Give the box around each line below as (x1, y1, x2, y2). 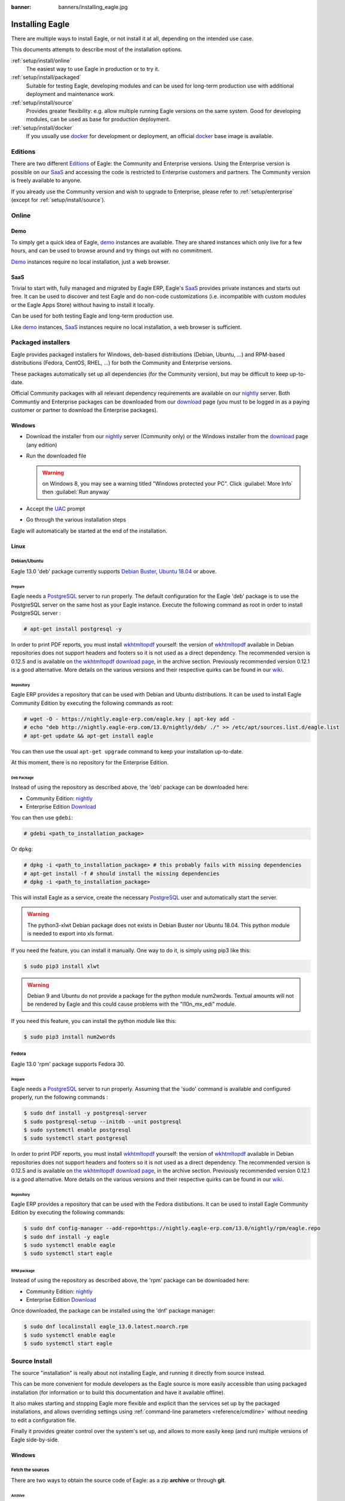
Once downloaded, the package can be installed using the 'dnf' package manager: (11, 1307, 216, 1314)
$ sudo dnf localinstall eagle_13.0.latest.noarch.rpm (23, 1323, 188, 1330)
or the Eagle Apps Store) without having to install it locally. (11, 301, 155, 309)
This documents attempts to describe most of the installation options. (11, 46, 183, 53)
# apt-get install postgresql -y (23, 625, 122, 632)
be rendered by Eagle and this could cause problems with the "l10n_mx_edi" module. (27, 1000, 237, 1008)
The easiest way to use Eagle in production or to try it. (26, 65, 160, 73)
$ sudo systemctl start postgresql (23, 1135, 128, 1142)
